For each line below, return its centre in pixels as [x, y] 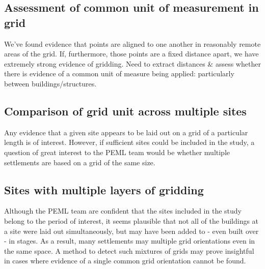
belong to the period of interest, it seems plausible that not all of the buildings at [131, 220]
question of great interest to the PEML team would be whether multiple [117, 152]
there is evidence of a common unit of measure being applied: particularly [119, 73]
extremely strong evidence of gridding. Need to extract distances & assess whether [132, 63]
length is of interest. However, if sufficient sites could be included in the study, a [129, 142]
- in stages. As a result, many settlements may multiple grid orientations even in [130, 241]
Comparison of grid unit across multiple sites [125, 111]
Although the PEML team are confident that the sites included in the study [123, 211]
